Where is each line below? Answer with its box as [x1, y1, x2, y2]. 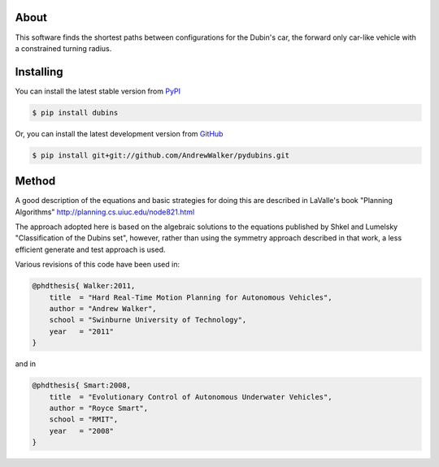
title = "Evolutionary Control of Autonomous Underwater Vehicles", [49, 392, 333, 401]
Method [15, 175, 56, 188]
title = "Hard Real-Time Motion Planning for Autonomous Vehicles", [49, 292, 333, 302]
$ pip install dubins [32, 108, 119, 117]
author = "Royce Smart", [49, 403, 149, 413]
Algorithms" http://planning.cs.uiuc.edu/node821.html [15, 207, 195, 217]
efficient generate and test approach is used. [15, 244, 166, 254]
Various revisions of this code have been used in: [15, 260, 180, 270]
